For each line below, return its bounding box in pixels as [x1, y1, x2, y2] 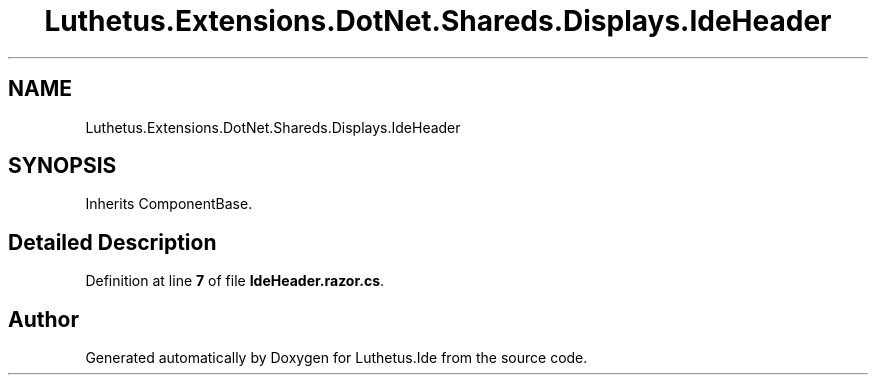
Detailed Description [8, 229, 217, 255]
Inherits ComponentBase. [85, 195, 253, 213]
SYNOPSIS [8, 153, 117, 179]
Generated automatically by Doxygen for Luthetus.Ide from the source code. [85, 349, 588, 367]
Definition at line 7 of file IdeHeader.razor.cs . [85, 272, 385, 290]
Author [8, 306, 79, 332]
